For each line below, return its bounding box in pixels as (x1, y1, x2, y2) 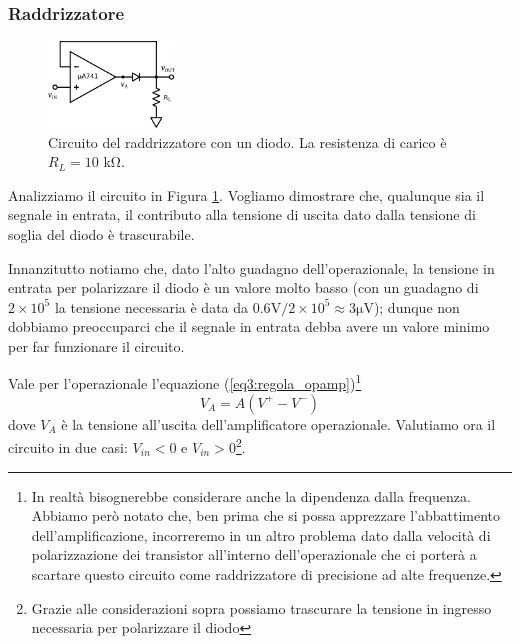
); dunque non (373, 296, 460, 317)
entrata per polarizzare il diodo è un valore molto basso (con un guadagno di (8, 277, 479, 298)
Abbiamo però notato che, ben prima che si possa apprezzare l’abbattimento (31, 505, 501, 526)
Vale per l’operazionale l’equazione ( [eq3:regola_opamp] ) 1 (8, 370, 362, 394)
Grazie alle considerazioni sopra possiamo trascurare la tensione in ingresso (31, 597, 492, 618)
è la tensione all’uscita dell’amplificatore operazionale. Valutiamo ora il (61, 413, 496, 434)
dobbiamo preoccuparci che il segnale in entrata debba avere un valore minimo (8, 316, 490, 337)
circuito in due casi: (8, 436, 128, 457)
